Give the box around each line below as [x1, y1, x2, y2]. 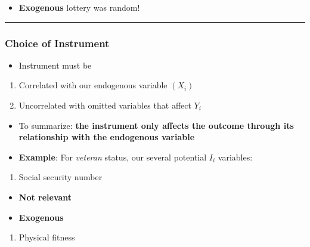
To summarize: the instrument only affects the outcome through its [18, 119, 294, 131]
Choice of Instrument [5, 35, 110, 50]
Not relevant [18, 190, 72, 203]
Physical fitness [18, 231, 75, 243]
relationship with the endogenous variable [18, 131, 195, 143]
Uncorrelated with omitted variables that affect [18, 99, 191, 111]
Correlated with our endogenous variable [18, 79, 168, 91]
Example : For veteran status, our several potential [18, 150, 207, 163]
